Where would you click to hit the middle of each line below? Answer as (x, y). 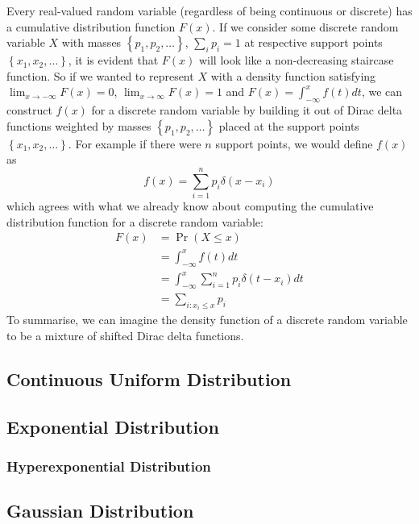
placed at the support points (289, 125)
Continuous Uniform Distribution (149, 379)
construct (29, 110)
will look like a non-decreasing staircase (296, 60)
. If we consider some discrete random (305, 26)
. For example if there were (135, 143)
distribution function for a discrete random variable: (135, 221)
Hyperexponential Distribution (109, 466)
